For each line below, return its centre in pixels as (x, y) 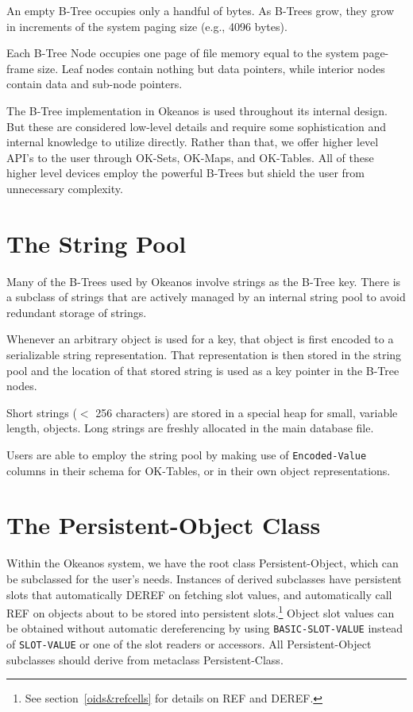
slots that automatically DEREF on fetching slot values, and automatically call (199, 594)
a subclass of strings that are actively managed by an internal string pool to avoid (206, 297)
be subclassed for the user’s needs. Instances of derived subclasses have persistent (204, 578)
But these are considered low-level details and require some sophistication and (196, 126)
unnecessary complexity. (65, 188)
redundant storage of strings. (77, 312)
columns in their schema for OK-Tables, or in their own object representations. (199, 470)
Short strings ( (42, 412)
